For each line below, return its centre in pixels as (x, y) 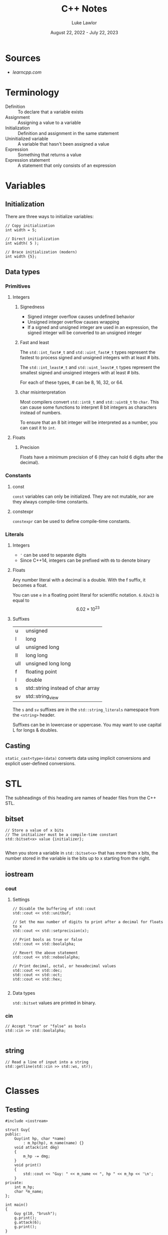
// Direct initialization (32, 239)
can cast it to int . (38, 428)
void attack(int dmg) (37, 1148)
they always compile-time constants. (50, 501)
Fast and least (34, 343)
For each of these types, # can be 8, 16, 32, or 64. (72, 382)
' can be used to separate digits (53, 555)
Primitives (18, 286)
